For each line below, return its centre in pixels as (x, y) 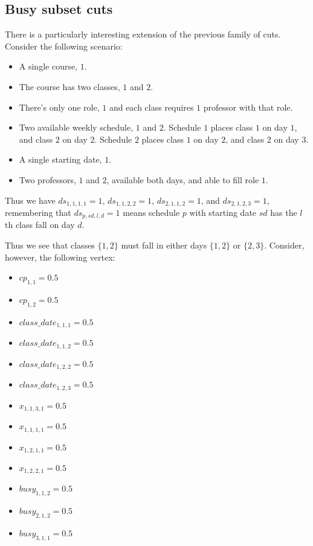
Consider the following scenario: (64, 46)
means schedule (151, 212)
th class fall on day (40, 225)
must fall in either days (164, 245)
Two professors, (47, 179)
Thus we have (30, 200)
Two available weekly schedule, (76, 127)
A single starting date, (60, 159)
